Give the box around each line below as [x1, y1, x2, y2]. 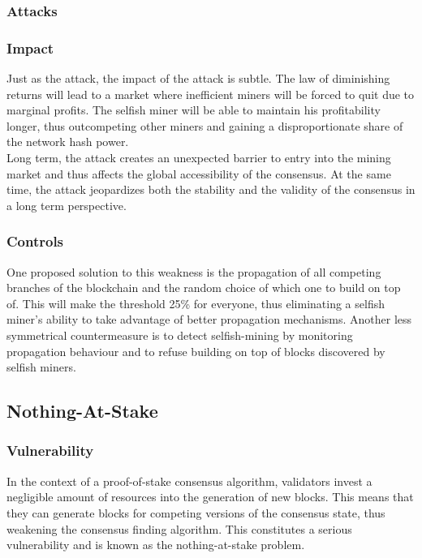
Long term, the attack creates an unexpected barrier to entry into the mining [6, 149, 391, 166]
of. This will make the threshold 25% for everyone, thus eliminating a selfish [6, 294, 385, 311]
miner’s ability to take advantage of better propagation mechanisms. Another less [6, 311, 412, 328]
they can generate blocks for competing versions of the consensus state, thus [6, 504, 385, 521]
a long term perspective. [6, 196, 127, 213]
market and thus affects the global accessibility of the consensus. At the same [6, 165, 391, 182]
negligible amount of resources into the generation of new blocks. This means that [6, 488, 414, 505]
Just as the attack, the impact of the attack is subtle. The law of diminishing [6, 70, 390, 87]
